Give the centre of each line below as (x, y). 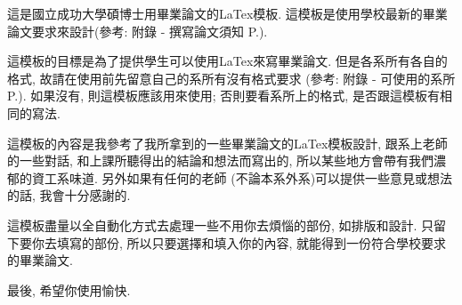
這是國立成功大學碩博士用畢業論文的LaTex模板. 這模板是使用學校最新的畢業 (227, 13)
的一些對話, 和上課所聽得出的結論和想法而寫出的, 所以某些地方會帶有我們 (221, 161)
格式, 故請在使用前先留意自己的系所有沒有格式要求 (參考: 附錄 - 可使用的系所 (231, 78)
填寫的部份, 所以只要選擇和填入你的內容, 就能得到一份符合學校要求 (251, 242)
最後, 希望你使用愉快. (69, 289)
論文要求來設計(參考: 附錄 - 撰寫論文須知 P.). (138, 31)
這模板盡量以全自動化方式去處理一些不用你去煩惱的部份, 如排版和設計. (212, 225)
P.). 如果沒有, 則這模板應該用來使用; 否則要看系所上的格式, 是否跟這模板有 (223, 96)
